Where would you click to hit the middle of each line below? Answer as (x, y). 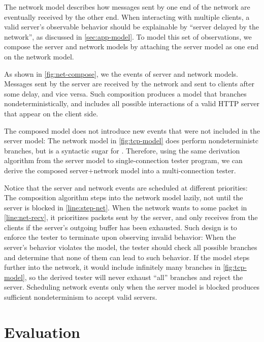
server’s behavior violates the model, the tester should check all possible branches (131, 247)
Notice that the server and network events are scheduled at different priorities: (126, 187)
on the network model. (39, 56)
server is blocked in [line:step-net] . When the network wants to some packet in (126, 207)
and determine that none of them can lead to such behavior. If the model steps (127, 257)
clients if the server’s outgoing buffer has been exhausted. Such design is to (121, 227)
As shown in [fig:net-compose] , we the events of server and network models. (121, 73)
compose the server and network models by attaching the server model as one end (131, 46)
